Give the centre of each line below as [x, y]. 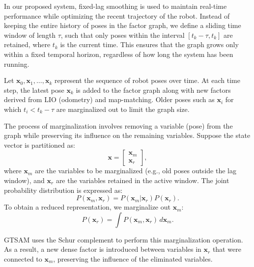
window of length [30, 35]
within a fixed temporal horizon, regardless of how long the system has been [119, 54]
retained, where [27, 44]
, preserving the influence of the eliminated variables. [133, 258]
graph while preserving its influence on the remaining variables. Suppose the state [127, 135]
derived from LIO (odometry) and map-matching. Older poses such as [109, 99]
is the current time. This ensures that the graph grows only [149, 44]
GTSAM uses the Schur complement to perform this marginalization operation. [124, 239]
